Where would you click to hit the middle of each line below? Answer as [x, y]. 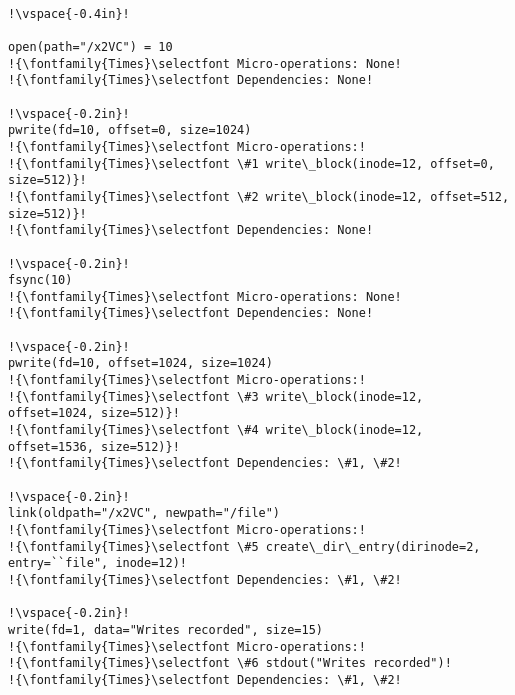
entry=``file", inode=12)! [97, 563]
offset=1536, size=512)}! [94, 446]
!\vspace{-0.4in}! [69, 13]
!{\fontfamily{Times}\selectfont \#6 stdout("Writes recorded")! [230, 663]
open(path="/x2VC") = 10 [90, 46]
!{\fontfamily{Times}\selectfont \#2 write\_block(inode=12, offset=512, [259, 196]
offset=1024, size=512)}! [94, 413]
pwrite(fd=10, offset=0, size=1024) [130, 130]
